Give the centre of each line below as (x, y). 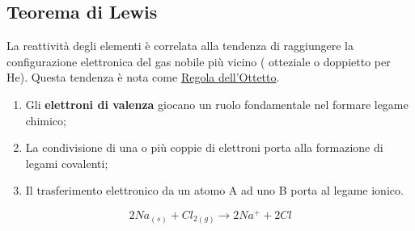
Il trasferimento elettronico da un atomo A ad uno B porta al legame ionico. (214, 190)
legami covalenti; (67, 163)
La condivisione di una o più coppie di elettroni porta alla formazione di (204, 147)
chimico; (46, 120)
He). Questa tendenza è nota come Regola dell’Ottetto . (143, 77)
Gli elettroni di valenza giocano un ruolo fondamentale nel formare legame (217, 104)
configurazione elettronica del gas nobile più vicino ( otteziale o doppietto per (199, 61)
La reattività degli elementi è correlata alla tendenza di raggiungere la (180, 46)
